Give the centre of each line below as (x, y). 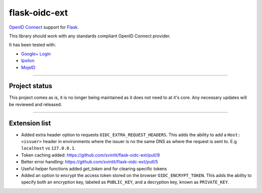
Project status (31, 86)
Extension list (30, 123)
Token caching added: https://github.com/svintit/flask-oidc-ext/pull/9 (90, 155)
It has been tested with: (32, 45)
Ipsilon (28, 61)
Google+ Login (36, 54)
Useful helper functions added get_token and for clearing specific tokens (94, 169)
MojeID (28, 67)
